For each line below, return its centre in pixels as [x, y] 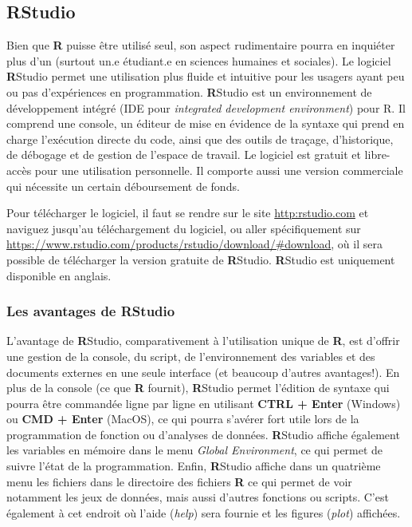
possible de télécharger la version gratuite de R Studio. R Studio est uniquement [201, 259]
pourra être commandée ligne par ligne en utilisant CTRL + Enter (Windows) [204, 403]
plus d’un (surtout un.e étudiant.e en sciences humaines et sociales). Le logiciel [199, 60]
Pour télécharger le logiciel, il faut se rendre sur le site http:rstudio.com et [188, 213]
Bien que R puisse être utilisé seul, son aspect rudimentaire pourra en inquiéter [201, 45]
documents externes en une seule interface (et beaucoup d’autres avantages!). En [203, 372]
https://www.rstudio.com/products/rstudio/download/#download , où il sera [194, 244]
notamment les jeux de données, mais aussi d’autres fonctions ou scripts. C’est [198, 497]
